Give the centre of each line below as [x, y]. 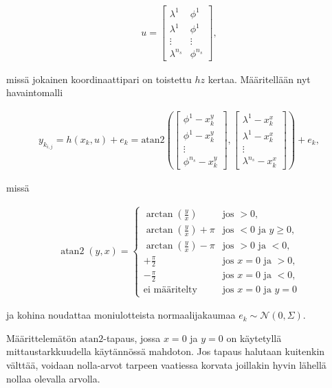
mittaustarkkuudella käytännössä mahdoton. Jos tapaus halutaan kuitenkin [166, 351]
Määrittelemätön [42, 338]
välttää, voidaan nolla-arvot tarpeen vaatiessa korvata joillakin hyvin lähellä [166, 364]
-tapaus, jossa [132, 338]
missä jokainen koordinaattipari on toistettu [99, 79]
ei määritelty [170, 289]
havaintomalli [35, 92]
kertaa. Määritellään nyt [259, 79]
